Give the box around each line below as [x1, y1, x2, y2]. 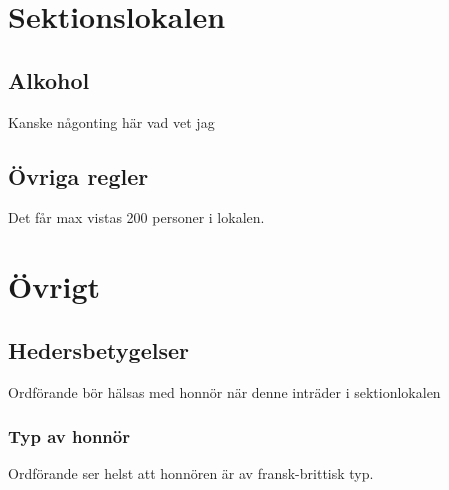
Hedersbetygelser [8, 334, 189, 365]
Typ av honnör [8, 424, 130, 449]
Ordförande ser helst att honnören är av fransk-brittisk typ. [8, 463, 374, 484]
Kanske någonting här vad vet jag [8, 111, 215, 132]
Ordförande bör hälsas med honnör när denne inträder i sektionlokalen [8, 381, 441, 402]
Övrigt [8, 266, 101, 307]
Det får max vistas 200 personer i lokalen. [8, 207, 265, 228]
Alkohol [8, 64, 90, 95]
